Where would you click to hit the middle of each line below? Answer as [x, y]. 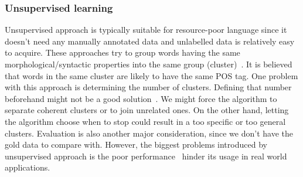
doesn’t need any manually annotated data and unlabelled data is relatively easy [150, 41]
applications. [28, 167]
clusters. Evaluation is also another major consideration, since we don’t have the [149, 133]
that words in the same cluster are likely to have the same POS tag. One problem [151, 75]
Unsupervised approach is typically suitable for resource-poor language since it [146, 30]
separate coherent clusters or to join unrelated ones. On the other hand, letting [147, 110]
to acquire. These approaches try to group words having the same [122, 52]
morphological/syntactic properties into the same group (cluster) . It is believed [149, 64]
